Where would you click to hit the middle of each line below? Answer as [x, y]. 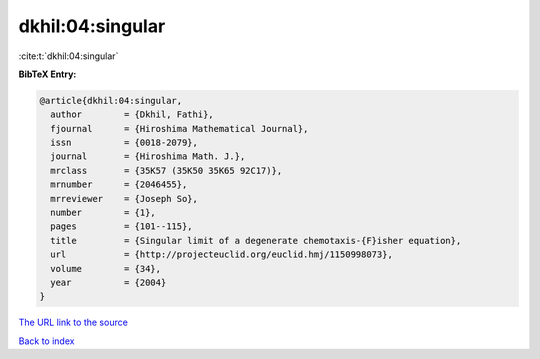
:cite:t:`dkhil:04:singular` [68, 56]
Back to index [46, 341]
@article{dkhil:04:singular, [111, 100]
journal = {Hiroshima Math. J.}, [148, 156]
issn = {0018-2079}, [124, 143]
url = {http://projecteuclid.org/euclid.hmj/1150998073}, [222, 254]
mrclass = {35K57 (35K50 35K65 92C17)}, [166, 170]
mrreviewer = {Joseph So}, [124, 198]
